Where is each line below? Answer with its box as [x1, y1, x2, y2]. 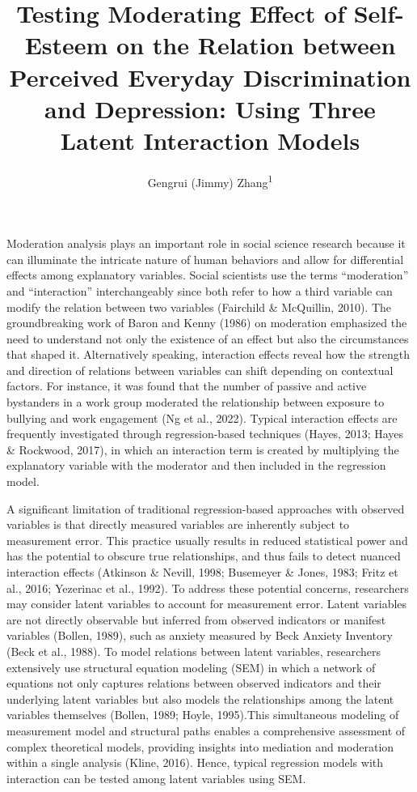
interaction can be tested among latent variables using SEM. [6, 769, 306, 786]
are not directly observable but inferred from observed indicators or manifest [6, 611, 386, 628]
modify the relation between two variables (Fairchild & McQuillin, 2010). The [6, 298, 392, 315]
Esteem [24, 28, 108, 62]
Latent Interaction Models [60, 123, 360, 156]
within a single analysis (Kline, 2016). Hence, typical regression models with [6, 754, 384, 771]
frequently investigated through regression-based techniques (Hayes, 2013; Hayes [6, 425, 404, 442]
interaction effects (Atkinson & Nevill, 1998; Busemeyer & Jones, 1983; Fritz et [6, 564, 398, 580]
